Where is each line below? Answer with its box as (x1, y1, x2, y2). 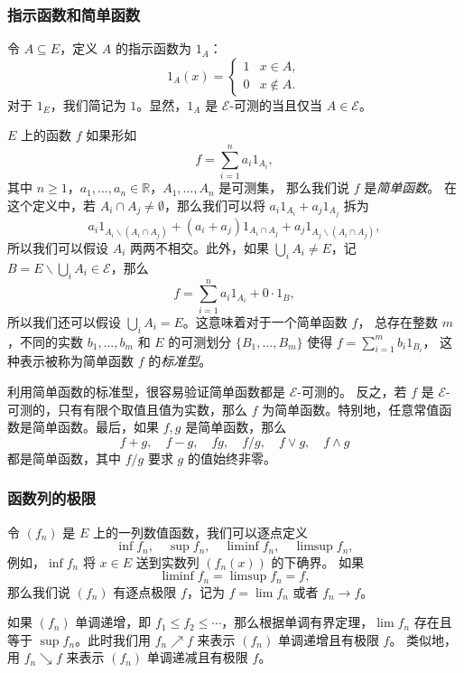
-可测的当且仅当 (229, 95, 323, 114)
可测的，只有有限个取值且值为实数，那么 (7, 399, 247, 418)
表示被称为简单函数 (19, 351, 134, 370)
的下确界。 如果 (271, 552, 365, 571)
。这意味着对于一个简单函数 (182, 312, 348, 331)
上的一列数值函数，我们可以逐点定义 (93, 522, 309, 541)
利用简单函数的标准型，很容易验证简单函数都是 (7, 381, 285, 400)
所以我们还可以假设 (7, 312, 121, 331)
